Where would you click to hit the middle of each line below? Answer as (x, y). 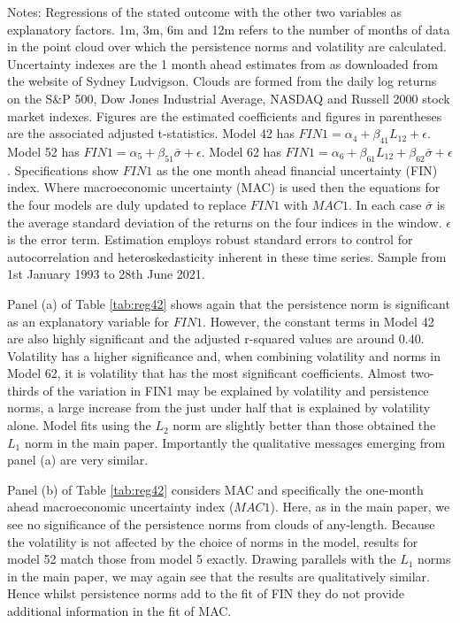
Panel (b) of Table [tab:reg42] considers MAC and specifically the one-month (215, 489)
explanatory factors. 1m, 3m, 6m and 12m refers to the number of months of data (229, 29)
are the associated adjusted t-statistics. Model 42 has (151, 133)
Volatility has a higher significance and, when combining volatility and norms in (224, 355)
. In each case (385, 204)
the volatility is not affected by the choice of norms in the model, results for (213, 541)
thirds (23, 390)
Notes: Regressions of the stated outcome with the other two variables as (205, 12)
